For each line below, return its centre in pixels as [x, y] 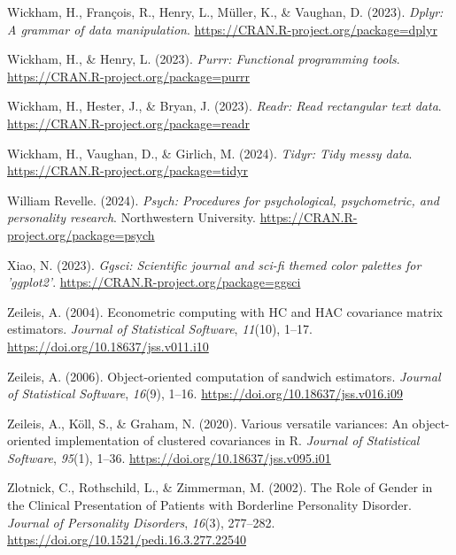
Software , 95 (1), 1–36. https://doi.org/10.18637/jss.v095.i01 [169, 457]
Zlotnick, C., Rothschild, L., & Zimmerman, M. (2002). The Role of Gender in [220, 487]
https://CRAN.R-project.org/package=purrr [129, 76]
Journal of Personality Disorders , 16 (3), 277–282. [141, 522]
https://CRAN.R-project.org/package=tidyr [128, 170]
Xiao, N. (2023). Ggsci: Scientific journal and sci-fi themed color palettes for [214, 264]
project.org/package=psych [81, 234]
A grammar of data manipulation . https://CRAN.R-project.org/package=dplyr [222, 29]
